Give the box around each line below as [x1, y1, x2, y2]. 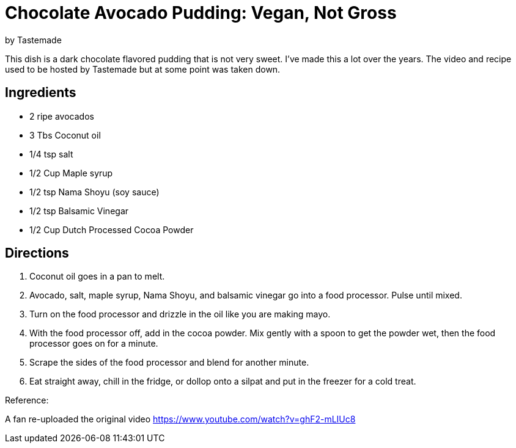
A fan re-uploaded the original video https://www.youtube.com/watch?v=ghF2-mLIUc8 [5, 414, 356, 425]
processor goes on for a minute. [29, 338, 158, 349]
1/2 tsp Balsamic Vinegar [29, 205, 129, 216]
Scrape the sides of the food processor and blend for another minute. [29, 357, 309, 368]
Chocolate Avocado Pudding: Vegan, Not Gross [5, 2, 397, 23]
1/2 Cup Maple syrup [29, 167, 113, 178]
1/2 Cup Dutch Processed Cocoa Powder [29, 224, 194, 235]
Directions [5, 245, 69, 261]
